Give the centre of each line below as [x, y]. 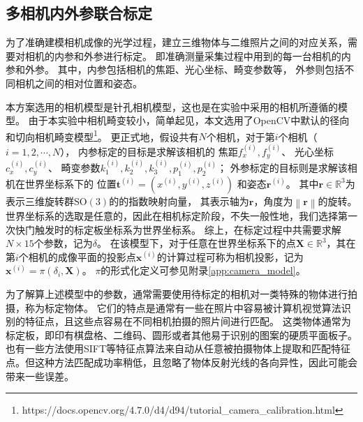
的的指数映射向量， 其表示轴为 [179, 201]
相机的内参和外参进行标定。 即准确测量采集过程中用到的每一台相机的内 [188, 55]
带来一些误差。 [40, 376]
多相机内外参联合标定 [79, 13]
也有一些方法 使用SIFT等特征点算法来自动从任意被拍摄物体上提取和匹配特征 [178, 348]
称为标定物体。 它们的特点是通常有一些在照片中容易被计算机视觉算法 [183, 307]
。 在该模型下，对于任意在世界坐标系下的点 [197, 243]
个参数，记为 [63, 243]
